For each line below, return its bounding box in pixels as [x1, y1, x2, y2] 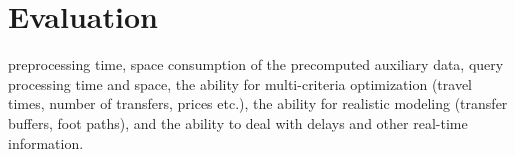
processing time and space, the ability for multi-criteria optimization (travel [8, 73, 472, 94]
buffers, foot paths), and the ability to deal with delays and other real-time [8, 112, 468, 133]
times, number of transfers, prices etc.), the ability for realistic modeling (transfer [8, 93, 508, 114]
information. [8, 132, 84, 153]
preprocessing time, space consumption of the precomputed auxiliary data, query [8, 54, 504, 75]
